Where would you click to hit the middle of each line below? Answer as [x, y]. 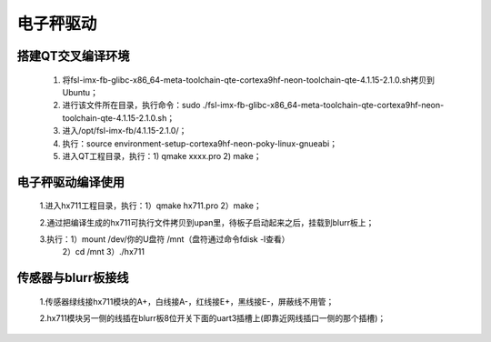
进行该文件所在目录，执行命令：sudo [131, 106]
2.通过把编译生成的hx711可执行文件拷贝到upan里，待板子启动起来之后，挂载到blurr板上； [207, 222]
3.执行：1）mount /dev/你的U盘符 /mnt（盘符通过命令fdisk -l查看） [165, 239]
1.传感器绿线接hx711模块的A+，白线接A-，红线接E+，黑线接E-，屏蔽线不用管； [187, 301]
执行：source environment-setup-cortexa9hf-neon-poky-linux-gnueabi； [200, 143]
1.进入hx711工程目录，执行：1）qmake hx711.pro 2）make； [151, 206]
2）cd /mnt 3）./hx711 [104, 252]
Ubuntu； [80, 92]
